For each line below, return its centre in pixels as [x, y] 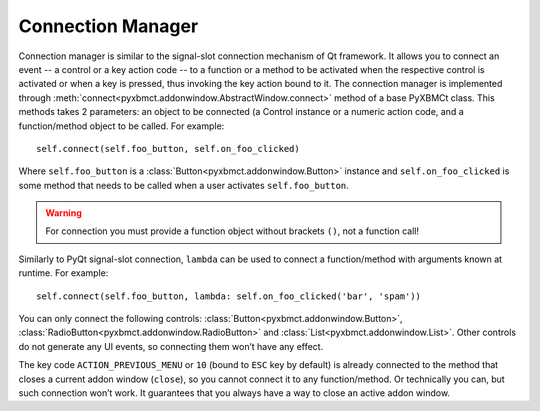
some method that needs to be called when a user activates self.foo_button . [183, 185]
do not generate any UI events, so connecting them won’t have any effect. [171, 346]
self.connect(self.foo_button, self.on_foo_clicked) [168, 148]
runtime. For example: [63, 273]
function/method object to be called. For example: [121, 126]
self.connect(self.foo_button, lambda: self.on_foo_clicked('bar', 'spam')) [229, 296]
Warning [63, 213]
